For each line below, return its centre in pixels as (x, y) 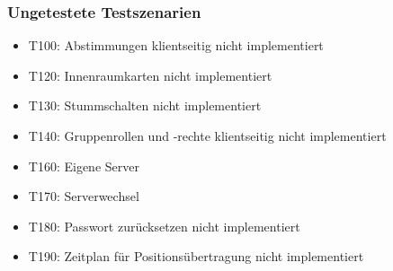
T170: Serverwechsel (84, 196)
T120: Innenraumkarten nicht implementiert (150, 75)
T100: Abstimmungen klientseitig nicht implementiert (176, 45)
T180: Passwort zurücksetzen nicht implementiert (164, 226)
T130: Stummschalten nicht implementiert (145, 105)
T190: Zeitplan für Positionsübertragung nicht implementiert (196, 256)
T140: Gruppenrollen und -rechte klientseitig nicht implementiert (207, 135)
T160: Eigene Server (84, 166)
